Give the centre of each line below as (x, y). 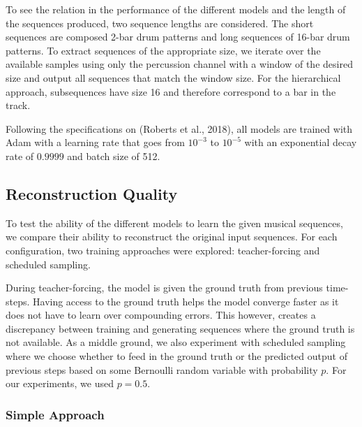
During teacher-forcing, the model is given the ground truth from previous (164, 288)
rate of (20, 155)
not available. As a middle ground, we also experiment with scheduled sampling (176, 342)
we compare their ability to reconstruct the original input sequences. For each (172, 237)
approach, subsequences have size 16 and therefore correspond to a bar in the (171, 91)
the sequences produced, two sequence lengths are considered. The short (160, 23)
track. (18, 105)
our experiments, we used (60, 383)
